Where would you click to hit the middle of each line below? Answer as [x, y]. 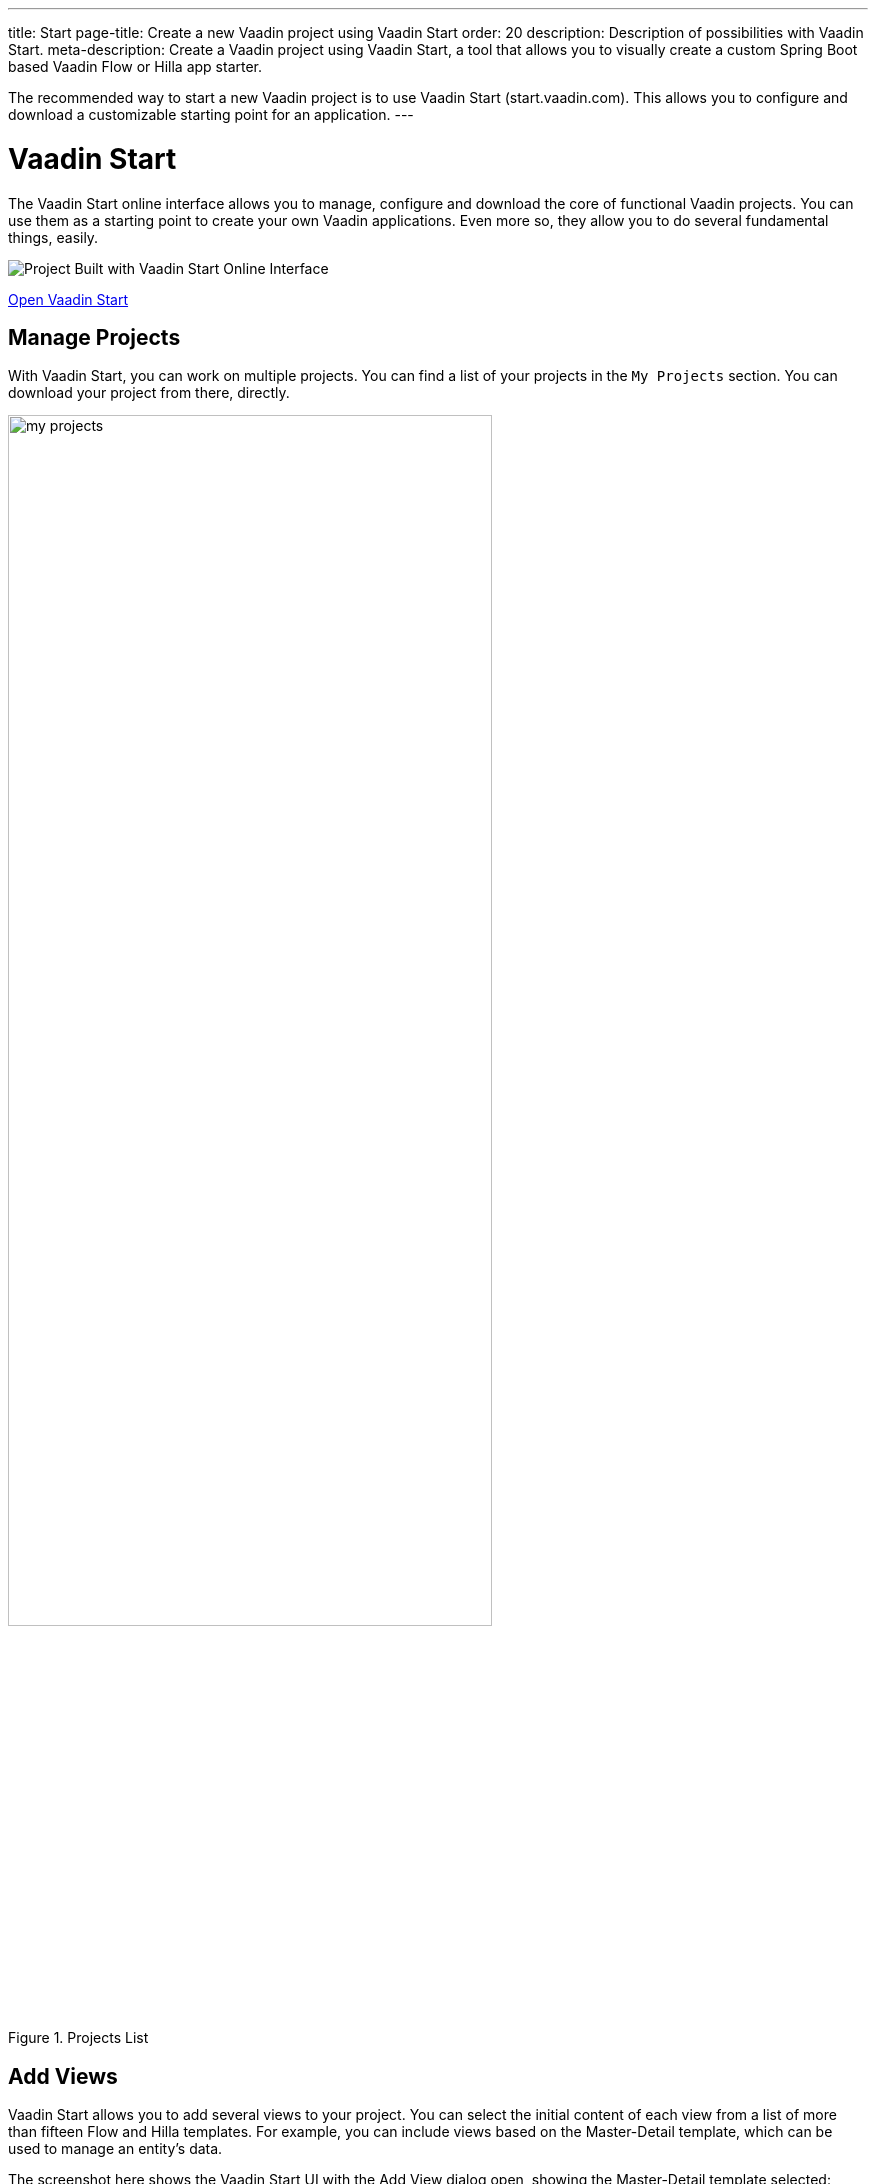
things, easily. [53, 237]
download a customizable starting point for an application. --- [211, 114]
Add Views [63, 2076]
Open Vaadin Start [68, 299]
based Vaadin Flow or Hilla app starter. [135, 66]
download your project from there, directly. [149, 393]
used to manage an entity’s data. [115, 2149]
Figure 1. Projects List [78, 2038]
